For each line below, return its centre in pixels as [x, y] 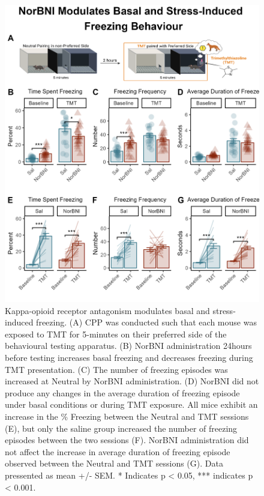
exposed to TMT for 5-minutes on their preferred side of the [116, 334]
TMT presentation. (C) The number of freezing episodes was [116, 369]
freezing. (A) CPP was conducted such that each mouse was [146, 322]
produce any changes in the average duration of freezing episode [122, 392]
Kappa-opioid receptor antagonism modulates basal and [107, 310]
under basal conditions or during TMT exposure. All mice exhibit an [131, 404]
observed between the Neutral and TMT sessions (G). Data [114, 463]
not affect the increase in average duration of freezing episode [118, 451]
